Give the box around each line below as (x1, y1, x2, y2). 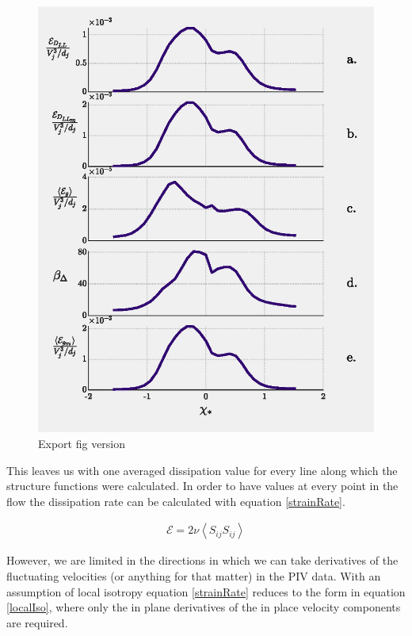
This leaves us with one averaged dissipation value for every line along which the (6, 462, 398, 478)
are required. (6, 614, 68, 630)
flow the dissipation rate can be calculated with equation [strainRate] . (6, 492, 345, 509)
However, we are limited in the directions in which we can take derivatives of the (6, 552, 399, 569)
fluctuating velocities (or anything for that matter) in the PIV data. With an (6, 567, 381, 584)
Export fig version (38, 435, 126, 451)
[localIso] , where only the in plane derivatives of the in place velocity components (6, 599, 401, 615)
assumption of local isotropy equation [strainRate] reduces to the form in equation (6, 583, 406, 600)
